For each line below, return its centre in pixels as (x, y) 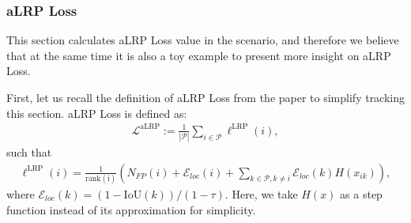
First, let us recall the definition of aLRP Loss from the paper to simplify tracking (206, 97)
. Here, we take (261, 193)
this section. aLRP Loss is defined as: (97, 113)
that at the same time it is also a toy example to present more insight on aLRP (199, 55)
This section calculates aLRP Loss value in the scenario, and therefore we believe (203, 40)
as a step (361, 193)
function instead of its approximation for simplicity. (131, 209)
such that (29, 152)
